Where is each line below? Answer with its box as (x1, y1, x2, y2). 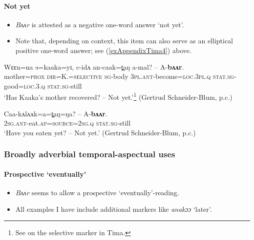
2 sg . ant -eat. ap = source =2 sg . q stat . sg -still (4, 118, 131, 128)
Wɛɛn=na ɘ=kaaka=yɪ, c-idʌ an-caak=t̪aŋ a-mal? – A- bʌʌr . (4, 61, 184, 72)
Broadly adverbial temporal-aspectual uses (4, 148, 175, 160)
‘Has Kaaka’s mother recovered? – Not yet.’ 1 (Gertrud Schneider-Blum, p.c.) (4, 91, 233, 102)
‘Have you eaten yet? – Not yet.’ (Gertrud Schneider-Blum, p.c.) (4, 127, 196, 137)
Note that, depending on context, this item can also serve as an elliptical (15, 36, 233, 46)
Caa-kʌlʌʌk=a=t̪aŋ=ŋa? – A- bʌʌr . (4, 108, 107, 118)
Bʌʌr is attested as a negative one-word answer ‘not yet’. (15, 19, 184, 29)
